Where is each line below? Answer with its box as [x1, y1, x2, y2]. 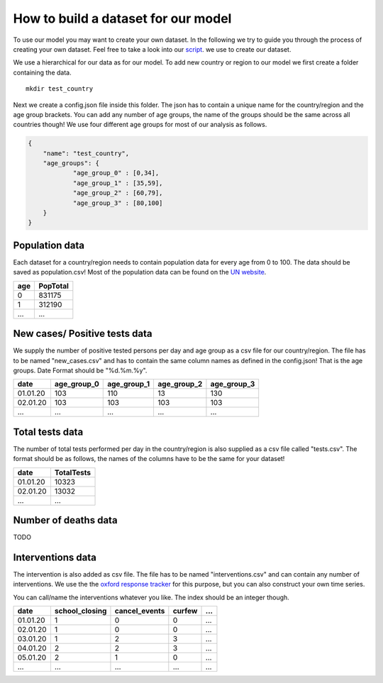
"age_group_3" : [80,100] [72, 199, 163, 207]
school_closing [54, 606, 107, 616]
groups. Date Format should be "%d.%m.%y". [13, 366, 148, 374]
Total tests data [13, 426, 84, 438]
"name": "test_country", [43, 149, 130, 157]
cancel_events [114, 606, 165, 616]
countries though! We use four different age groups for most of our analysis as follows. [13, 121, 267, 129]
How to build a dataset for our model [13, 11, 232, 26]
